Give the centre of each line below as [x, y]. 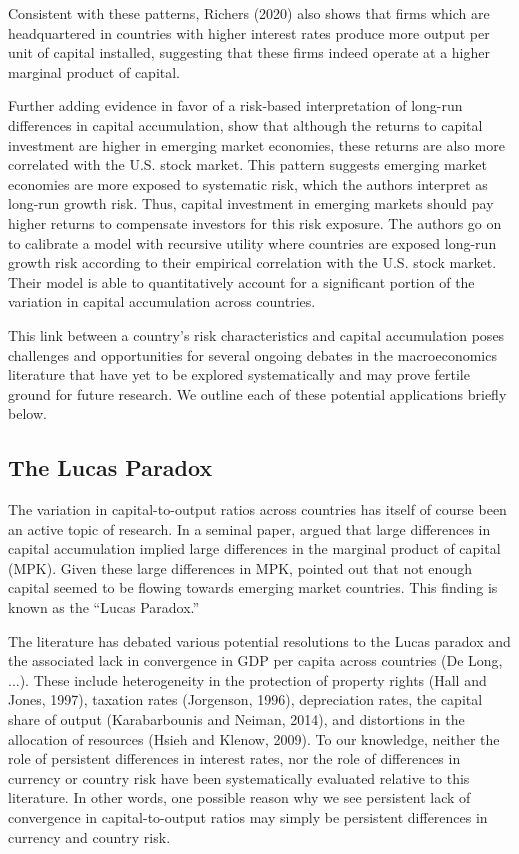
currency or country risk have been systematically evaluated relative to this [239, 777]
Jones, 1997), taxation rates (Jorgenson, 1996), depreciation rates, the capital [245, 699]
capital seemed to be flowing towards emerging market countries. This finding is [253, 587]
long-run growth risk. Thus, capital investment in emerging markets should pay [251, 203]
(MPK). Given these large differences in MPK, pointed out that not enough [240, 567]
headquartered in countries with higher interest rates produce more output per [249, 32]
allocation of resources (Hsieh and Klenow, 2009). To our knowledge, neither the [254, 738]
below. [27, 413]
